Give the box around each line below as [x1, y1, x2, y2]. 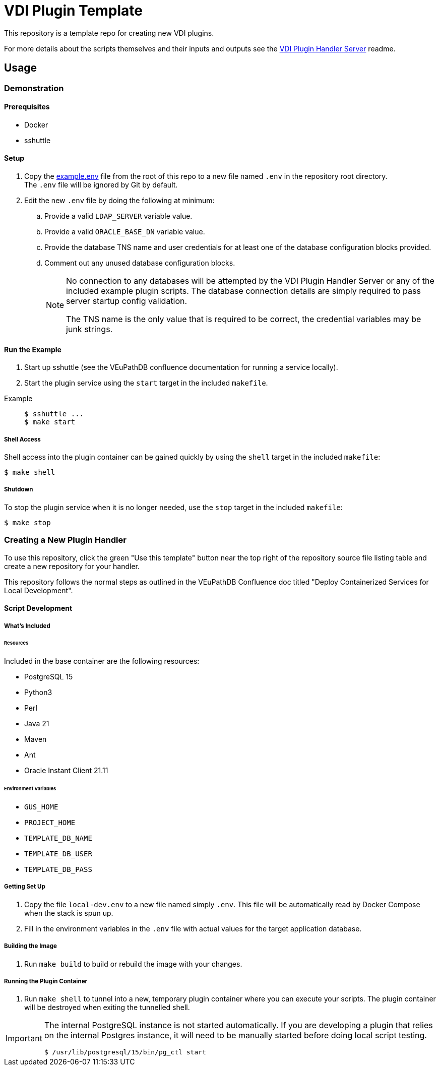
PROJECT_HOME [24, 818, 76, 827]
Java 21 [24, 719, 49, 728]
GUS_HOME [24, 802, 58, 811]
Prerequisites [4, 102, 50, 111]
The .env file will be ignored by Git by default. [24, 180, 178, 190]
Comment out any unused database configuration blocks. [44, 259, 235, 268]
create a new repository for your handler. [4, 561, 140, 571]
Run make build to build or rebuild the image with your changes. [24, 959, 242, 968]
